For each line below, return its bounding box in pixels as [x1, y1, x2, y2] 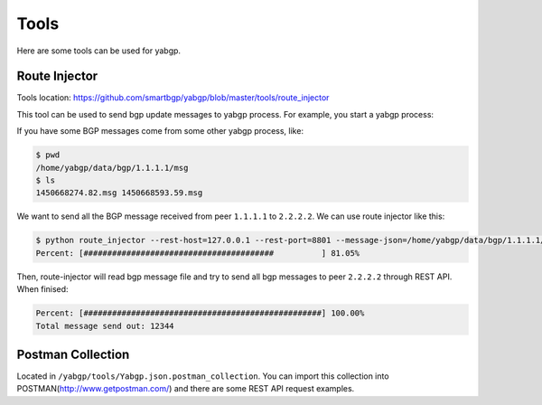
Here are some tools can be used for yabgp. [16, 45, 181, 56]
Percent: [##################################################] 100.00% [35, 308, 365, 318]
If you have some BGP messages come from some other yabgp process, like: [16, 126, 304, 137]
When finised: [16, 284, 69, 295]
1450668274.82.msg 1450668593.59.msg [35, 188, 203, 198]
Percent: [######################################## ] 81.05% [35, 248, 360, 258]
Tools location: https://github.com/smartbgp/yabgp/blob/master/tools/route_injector [16, 92, 330, 103]
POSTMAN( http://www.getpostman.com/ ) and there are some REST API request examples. [16, 383, 355, 394]
